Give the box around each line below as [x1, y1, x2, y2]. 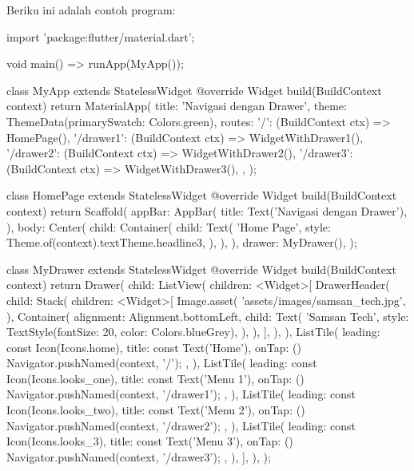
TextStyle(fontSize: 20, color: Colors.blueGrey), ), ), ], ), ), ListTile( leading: [6, 323, 380, 340]
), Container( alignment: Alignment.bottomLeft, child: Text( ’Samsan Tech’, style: [6, 307, 409, 324]
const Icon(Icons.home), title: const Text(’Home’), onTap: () [6, 338, 301, 355]
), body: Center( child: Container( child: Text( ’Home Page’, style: [6, 218, 331, 235]
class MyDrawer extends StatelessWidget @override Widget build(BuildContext [6, 260, 396, 277]
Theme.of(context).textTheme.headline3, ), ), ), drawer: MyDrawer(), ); [6, 234, 357, 251]
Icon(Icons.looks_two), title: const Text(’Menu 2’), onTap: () [6, 402, 305, 418]
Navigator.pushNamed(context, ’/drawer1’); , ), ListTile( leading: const [6, 386, 356, 402]
